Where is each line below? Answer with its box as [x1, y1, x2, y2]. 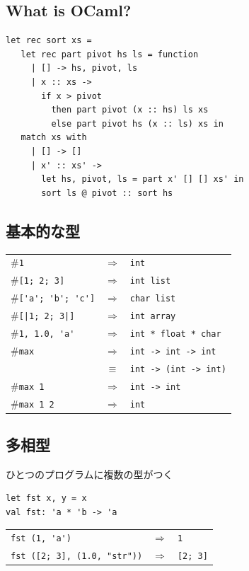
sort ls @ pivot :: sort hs [41, 188, 173, 198]
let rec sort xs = [6, 35, 92, 46]
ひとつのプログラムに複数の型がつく [6, 466, 173, 481]
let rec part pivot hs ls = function [21, 49, 199, 59]
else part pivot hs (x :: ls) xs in [51, 118, 224, 129]
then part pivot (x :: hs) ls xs [51, 105, 209, 115]
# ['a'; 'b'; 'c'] [11, 290, 95, 305]
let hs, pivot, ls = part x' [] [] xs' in [41, 174, 244, 185]
